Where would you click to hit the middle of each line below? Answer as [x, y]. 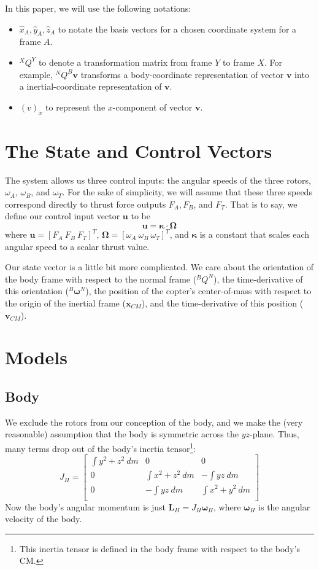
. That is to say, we [261, 204]
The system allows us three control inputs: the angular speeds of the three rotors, [158, 180]
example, [36, 74]
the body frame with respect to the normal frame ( [101, 279]
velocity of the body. [44, 519]
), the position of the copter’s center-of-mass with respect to [198, 291]
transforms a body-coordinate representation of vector [182, 74]
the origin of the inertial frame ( [65, 303]
